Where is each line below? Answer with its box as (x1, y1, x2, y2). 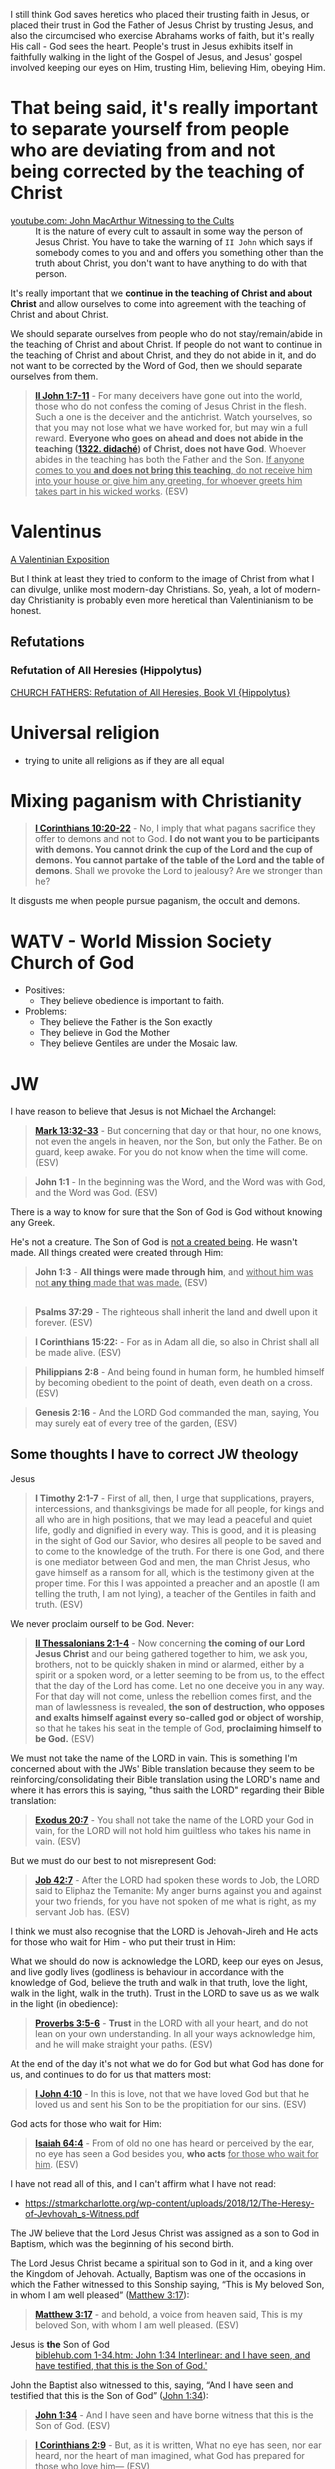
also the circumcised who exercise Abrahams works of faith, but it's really (10, 30, 315, 41)
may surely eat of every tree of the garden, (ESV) (34, 1417, 238, 1429)
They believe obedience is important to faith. (39, 995, 225, 1007)
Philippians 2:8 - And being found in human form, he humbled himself (34, 1365, 325, 1378)
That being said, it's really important (10, 97, 318, 119)
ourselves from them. (10, 370, 99, 382)
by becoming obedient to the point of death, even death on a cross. (34, 1376, 313, 1388)
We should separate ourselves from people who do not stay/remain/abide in (10, 327, 323, 339)
